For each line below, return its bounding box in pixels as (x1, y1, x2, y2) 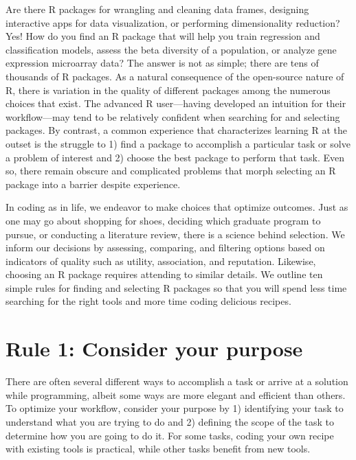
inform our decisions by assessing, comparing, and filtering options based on (5, 240, 325, 255)
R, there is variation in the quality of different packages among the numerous (5, 82, 331, 97)
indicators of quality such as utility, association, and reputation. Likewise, (5, 253, 316, 268)
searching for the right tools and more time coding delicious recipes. (5, 294, 291, 308)
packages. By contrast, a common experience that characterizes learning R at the (5, 123, 347, 137)
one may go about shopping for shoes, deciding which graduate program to (5, 213, 321, 227)
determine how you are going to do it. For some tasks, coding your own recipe (5, 428, 334, 442)
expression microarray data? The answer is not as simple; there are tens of (5, 56, 319, 70)
